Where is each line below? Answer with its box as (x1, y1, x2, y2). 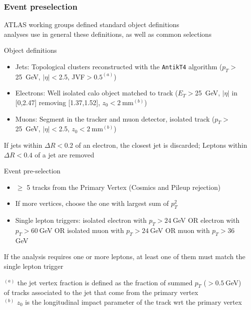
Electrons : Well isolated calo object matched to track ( (15, 88, 178, 98)
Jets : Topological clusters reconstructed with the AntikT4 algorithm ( (15, 62, 222, 71)
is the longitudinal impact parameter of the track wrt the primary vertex (25, 296, 242, 307)
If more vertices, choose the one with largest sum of (15, 198, 169, 208)
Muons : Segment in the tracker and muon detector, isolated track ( (15, 113, 215, 124)
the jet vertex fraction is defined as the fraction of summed (17, 277, 193, 287)
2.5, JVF (59, 71, 85, 81)
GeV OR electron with (172, 215, 240, 225)
